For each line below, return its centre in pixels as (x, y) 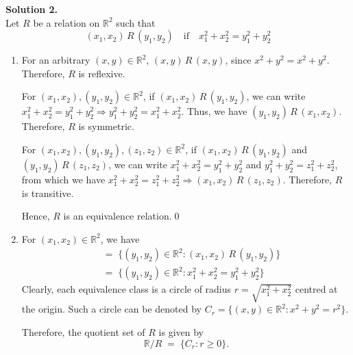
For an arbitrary (56, 60)
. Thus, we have (214, 111)
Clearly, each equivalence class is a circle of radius (126, 289)
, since (238, 60)
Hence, (36, 216)
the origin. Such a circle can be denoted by (111, 309)
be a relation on (66, 22)
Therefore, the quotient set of (83, 331)
